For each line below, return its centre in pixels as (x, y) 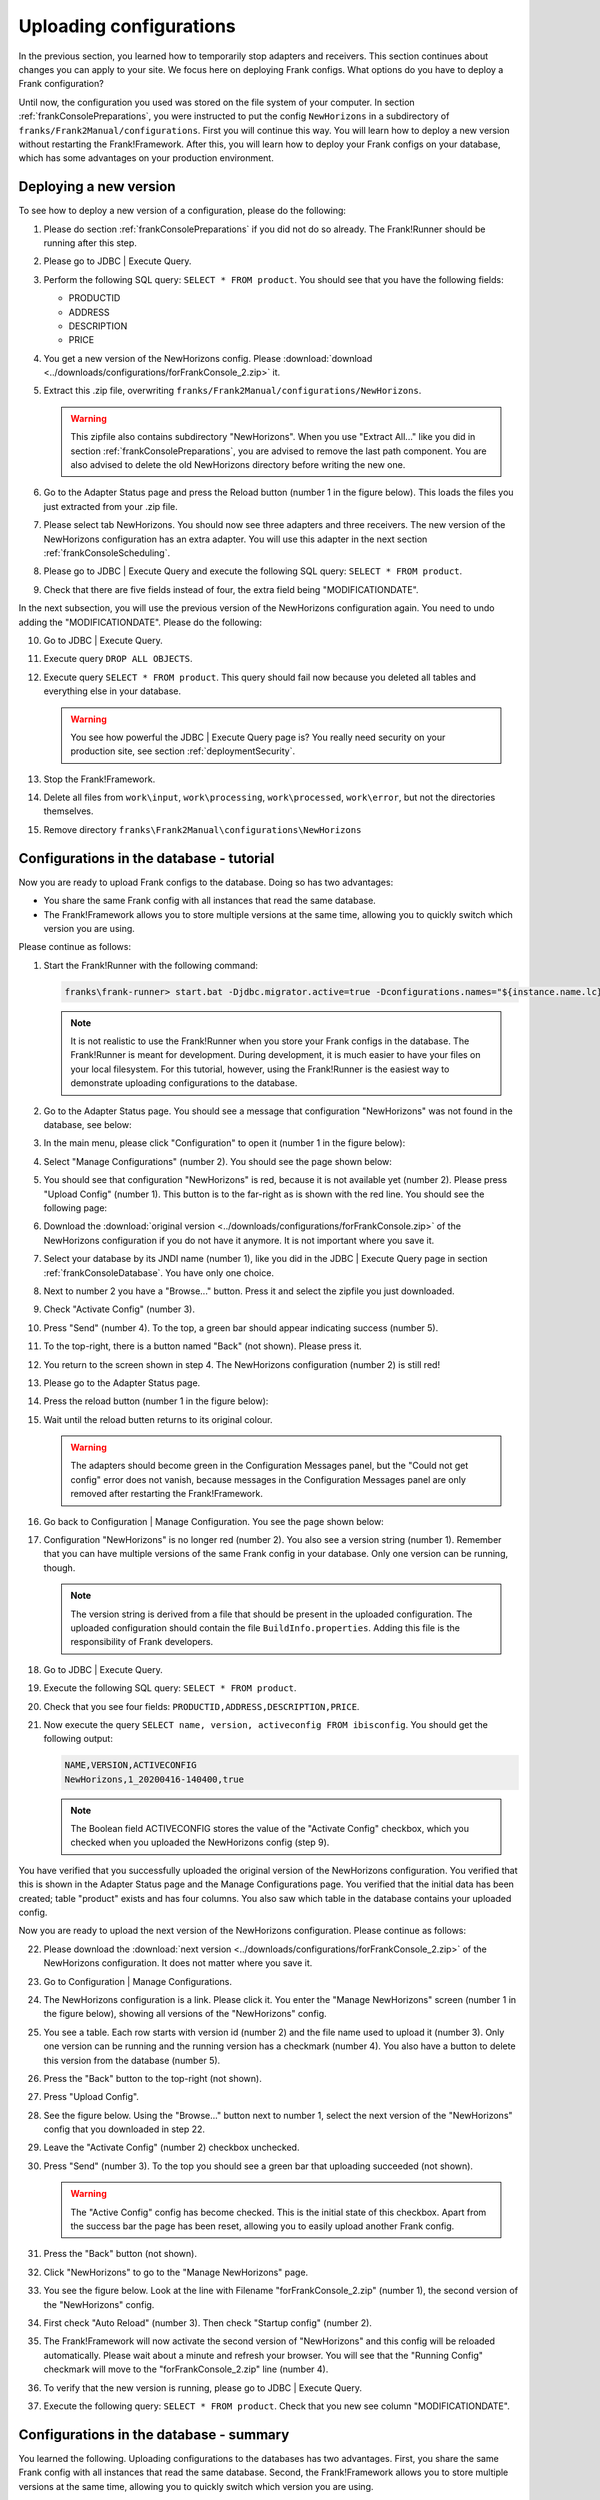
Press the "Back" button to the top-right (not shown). (152, 2078)
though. (59, 1567)
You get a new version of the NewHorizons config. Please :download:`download (208, 358)
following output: (78, 1739)
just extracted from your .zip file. (111, 506)
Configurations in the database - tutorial (146, 858)
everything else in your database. (112, 691)
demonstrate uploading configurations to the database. (184, 1083)
